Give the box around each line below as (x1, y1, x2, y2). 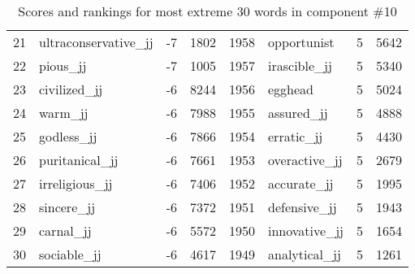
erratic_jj (268, 127, 323, 146)
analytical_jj (268, 245, 341, 263)
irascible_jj (268, 56, 332, 75)
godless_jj (39, 127, 97, 146)
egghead (268, 80, 314, 98)
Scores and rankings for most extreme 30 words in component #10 (18, 2, 397, 20)
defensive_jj (268, 198, 337, 216)
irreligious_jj (39, 174, 113, 193)
